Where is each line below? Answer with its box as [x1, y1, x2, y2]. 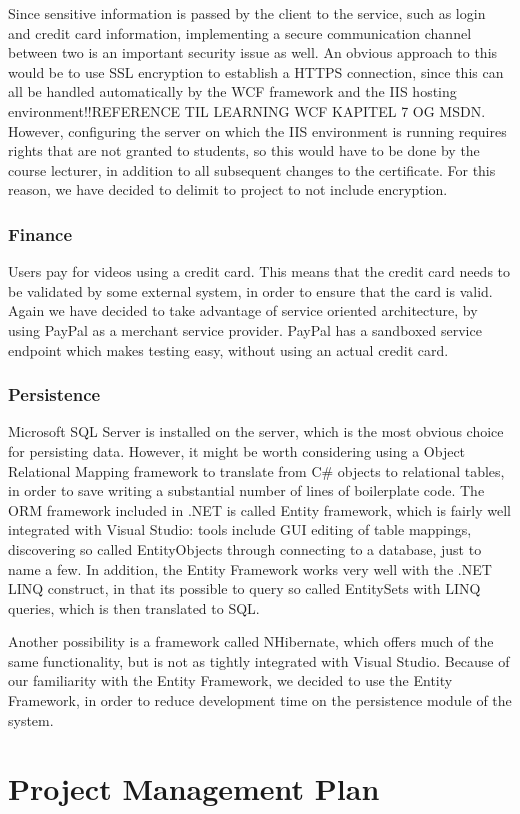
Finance [8, 221, 73, 246]
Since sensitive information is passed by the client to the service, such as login [8, 3, 486, 23]
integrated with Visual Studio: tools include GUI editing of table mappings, [8, 519, 472, 540]
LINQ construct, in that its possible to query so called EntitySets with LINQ [8, 578, 481, 599]
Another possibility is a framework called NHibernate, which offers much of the [8, 631, 494, 652]
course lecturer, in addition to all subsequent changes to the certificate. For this [8, 159, 496, 180]
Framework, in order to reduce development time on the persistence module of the [8, 690, 512, 711]
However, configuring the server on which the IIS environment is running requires [8, 120, 507, 141]
